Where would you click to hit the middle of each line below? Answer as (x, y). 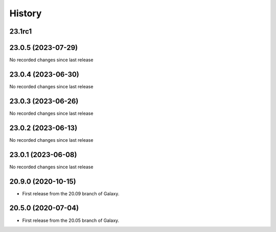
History (26, 13)
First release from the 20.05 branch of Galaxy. (71, 220)
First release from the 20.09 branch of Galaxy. (71, 193)
